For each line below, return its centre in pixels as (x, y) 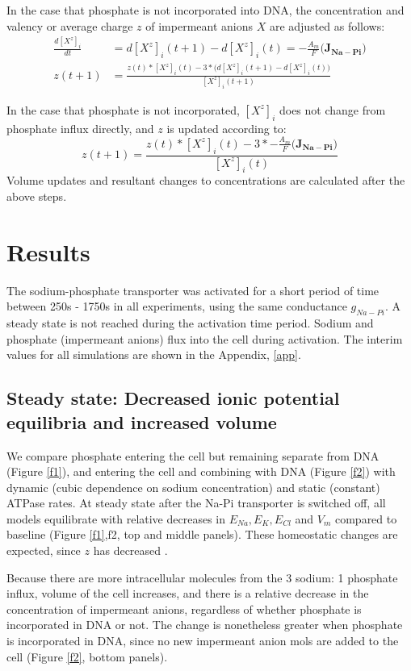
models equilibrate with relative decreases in (116, 518)
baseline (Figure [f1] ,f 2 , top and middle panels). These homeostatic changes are (202, 534)
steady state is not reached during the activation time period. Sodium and (190, 323)
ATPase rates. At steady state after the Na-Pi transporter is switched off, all (196, 503)
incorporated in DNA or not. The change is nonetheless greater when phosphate (205, 625)
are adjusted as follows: (327, 25)
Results (48, 251)
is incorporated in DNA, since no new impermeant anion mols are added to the (203, 641)
